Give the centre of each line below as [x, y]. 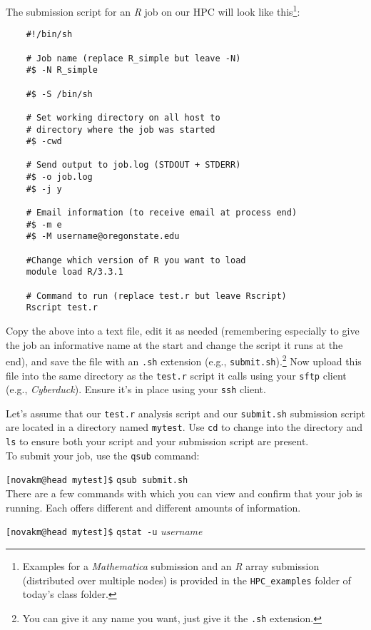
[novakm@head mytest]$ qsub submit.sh [97, 481]
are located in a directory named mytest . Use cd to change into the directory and [184, 427]
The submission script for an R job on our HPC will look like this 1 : [153, 10]
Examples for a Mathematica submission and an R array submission [171, 565]
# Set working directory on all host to [123, 117]
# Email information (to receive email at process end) [162, 213]
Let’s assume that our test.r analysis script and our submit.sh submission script [186, 413]
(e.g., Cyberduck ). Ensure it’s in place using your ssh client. [136, 389]
